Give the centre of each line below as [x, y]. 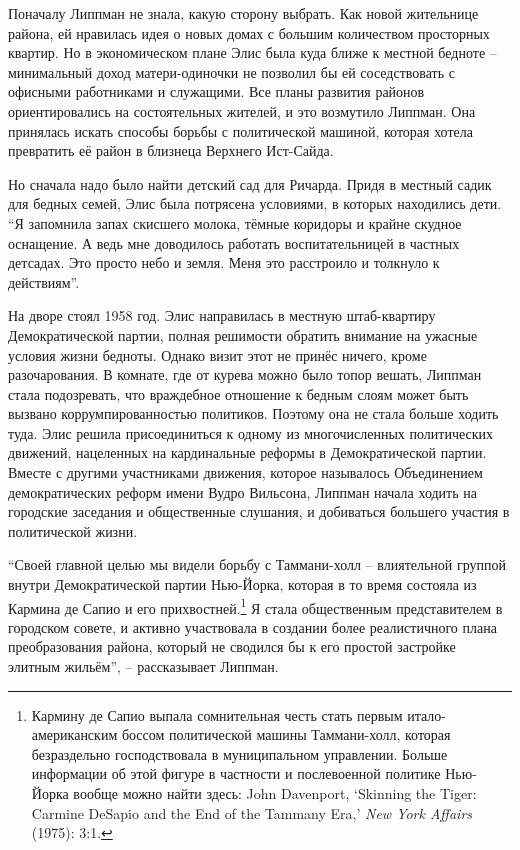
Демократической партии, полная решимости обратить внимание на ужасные [243, 334]
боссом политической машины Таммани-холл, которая [286, 734]
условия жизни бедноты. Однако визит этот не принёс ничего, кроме [217, 354]
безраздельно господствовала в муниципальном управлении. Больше [239, 753]
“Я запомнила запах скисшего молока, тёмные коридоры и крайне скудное [235, 222]
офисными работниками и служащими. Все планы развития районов [216, 91]
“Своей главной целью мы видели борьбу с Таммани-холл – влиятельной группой [257, 564]
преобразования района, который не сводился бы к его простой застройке [232, 646]
